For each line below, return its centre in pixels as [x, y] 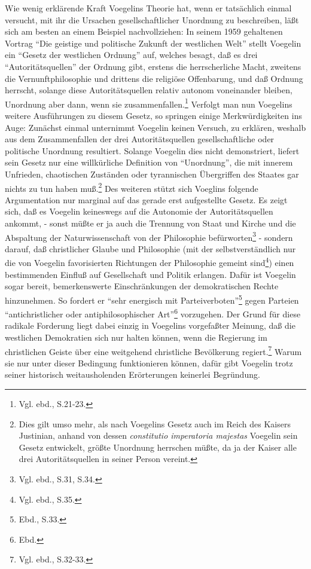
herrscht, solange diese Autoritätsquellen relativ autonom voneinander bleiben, [149, 90]
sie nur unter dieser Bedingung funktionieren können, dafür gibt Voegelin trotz [149, 362]
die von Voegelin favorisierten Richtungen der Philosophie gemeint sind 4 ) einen [150, 262]
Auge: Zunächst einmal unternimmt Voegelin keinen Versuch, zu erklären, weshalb [155, 127]
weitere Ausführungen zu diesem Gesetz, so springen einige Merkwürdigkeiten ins [153, 115]
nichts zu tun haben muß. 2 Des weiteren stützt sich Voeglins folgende [132, 187]
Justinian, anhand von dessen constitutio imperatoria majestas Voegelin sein [158, 435]
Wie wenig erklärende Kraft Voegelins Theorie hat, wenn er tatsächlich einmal [148, 8]
